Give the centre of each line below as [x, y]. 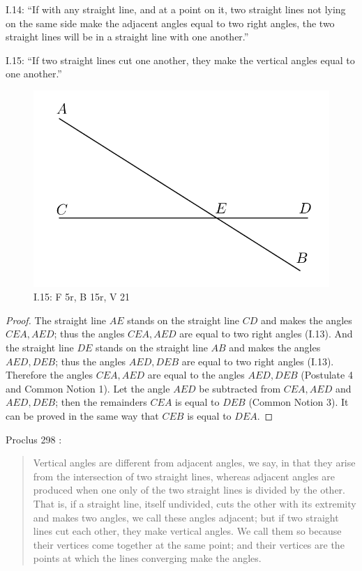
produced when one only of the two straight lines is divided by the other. [189, 490]
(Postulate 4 [327, 375]
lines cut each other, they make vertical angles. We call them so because [187, 531]
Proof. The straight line [56, 320]
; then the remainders [101, 402]
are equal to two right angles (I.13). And [266, 334]
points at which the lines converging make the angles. [147, 558]
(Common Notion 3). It [299, 402]
